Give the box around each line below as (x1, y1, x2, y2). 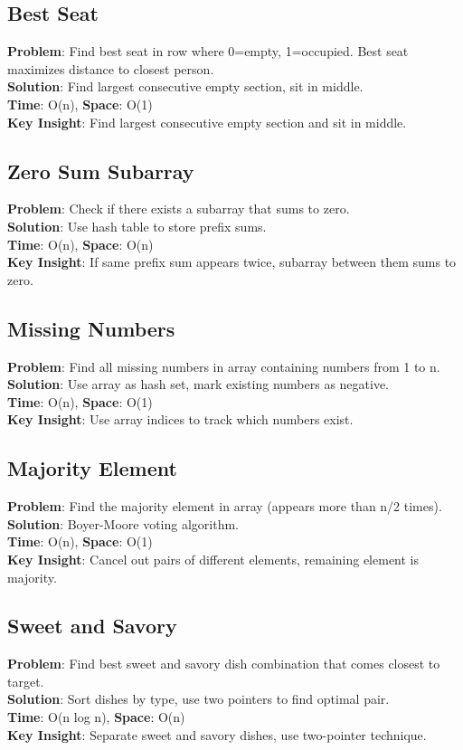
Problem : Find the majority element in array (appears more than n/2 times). (7, 497, 442, 516)
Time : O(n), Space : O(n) (7, 234, 154, 253)
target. (7, 671, 44, 690)
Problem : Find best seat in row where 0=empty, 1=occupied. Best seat (7, 42, 409, 61)
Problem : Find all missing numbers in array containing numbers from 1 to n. (7, 356, 440, 375)
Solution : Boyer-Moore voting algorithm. (7, 514, 240, 533)
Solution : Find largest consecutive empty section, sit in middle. (7, 77, 364, 96)
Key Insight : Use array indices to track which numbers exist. (7, 410, 354, 429)
